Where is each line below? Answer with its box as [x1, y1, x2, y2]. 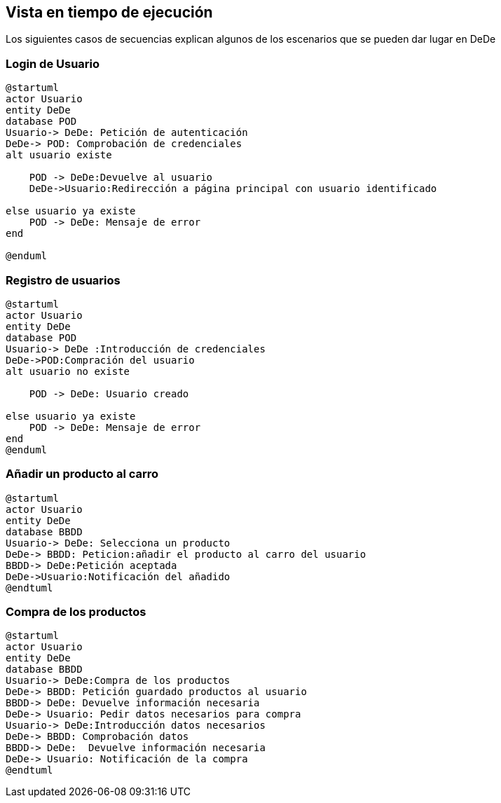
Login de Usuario [6, 56, 100, 71]
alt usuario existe [6, 149, 112, 161]
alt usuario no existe [6, 365, 130, 377]
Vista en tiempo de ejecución [6, 4, 213, 21]
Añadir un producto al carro [6, 467, 159, 481]
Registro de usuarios [6, 273, 121, 287]
